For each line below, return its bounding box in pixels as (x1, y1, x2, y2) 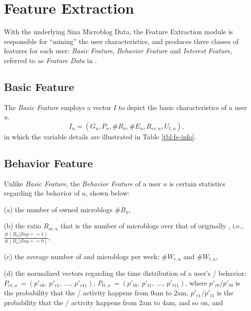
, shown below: (85, 188, 130, 198)
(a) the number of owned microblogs (4, 204, 113, 214)
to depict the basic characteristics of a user (118, 102, 247, 112)
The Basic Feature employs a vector (4, 102, 111, 112)
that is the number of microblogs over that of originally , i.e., (61, 221, 244, 231)
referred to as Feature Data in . (4, 55, 97, 65)
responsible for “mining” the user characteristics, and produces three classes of (4, 36, 239, 46)
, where (185, 277, 207, 288)
